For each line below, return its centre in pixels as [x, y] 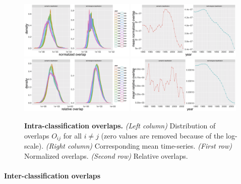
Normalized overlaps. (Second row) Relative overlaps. [106, 155]
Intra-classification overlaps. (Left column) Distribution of [120, 125]
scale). [34, 145]
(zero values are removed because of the [162, 135]
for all [72, 135]
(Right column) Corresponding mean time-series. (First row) [139, 145]
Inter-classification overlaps [52, 175]
